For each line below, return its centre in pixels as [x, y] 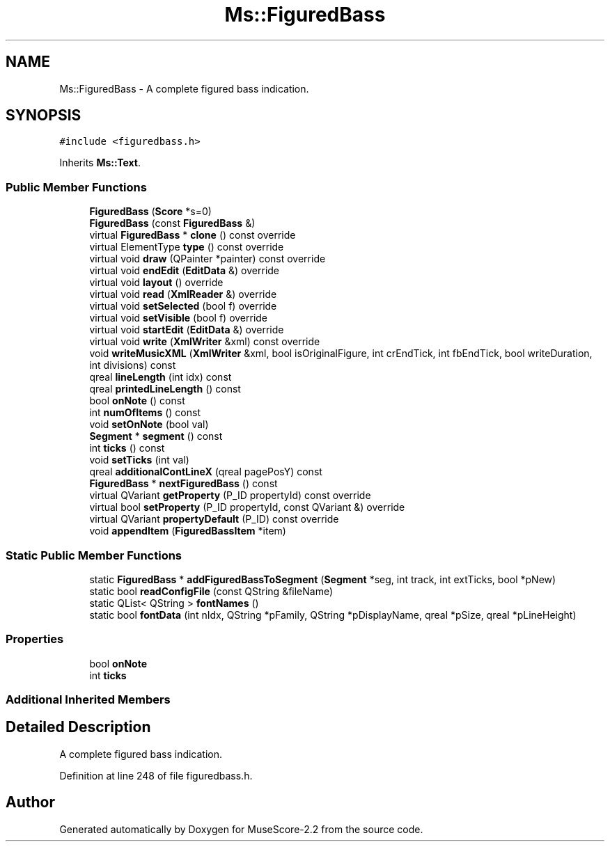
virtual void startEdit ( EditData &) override [187, 330]
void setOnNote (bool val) [149, 425]
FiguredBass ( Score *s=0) [150, 212]
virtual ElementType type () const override [187, 247]
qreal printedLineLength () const [165, 389]
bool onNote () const [137, 401]
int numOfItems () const [145, 413]
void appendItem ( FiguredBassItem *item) [188, 531]
